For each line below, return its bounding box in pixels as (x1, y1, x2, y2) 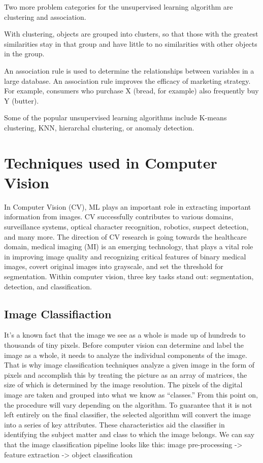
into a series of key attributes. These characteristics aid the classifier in (4, 419, 225, 429)
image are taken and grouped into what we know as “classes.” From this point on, (4, 389, 258, 400)
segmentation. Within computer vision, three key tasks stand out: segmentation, (4, 271, 254, 281)
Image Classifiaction (4, 306, 112, 321)
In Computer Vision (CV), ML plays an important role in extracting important (4, 201, 251, 212)
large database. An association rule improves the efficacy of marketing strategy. (4, 75, 251, 86)
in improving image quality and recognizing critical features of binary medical (4, 251, 246, 261)
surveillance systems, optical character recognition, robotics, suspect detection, (4, 221, 249, 232)
